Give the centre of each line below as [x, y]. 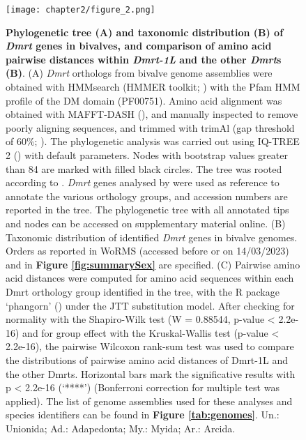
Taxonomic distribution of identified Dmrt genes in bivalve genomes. [152, 237]
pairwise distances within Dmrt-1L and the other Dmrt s [144, 59]
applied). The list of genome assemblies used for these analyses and [149, 401]
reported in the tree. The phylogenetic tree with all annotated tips [147, 210]
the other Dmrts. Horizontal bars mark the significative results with [151, 373]
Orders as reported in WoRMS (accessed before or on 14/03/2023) [147, 251]
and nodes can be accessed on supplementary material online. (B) [146, 223]
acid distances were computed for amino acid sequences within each [150, 278]
